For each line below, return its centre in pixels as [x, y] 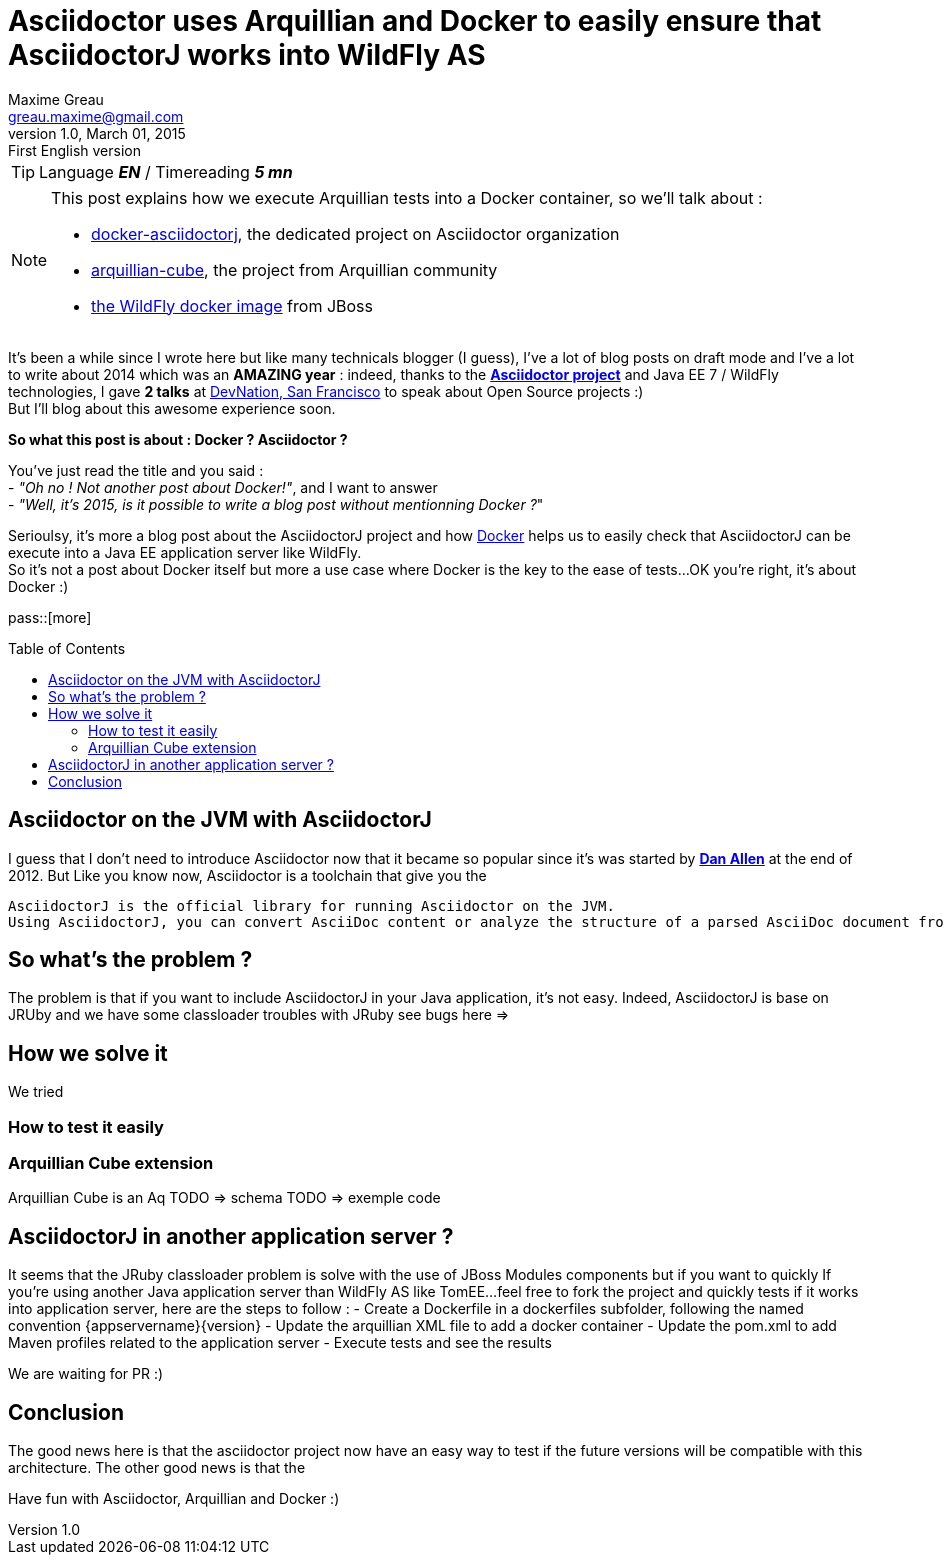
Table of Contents [67, 648]
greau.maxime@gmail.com [96, 116]
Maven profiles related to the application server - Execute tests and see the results [280, 1343]
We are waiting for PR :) [86, 1374]
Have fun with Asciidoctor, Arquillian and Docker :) [174, 1499]
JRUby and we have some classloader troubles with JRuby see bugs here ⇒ [259, 1015]
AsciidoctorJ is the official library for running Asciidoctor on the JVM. [311, 905]
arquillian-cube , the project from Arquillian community [294, 269]
